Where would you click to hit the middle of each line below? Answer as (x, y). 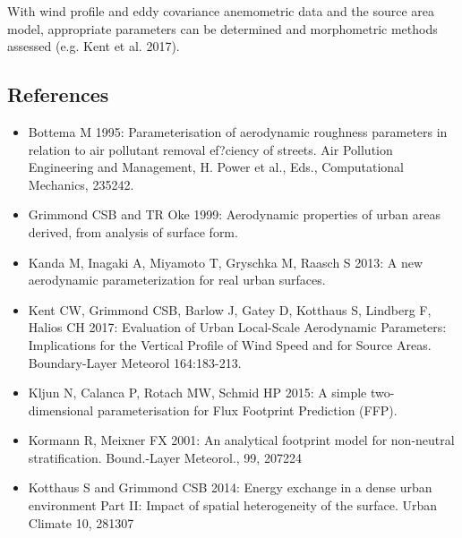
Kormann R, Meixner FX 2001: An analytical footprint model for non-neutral (241, 440)
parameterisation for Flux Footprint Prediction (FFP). (247, 410)
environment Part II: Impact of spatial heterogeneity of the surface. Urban (233, 505)
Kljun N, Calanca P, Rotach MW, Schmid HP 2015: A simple (197, 393)
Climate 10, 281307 (81, 522)
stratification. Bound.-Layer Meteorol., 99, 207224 (165, 457)
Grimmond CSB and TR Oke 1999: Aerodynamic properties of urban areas (234, 214)
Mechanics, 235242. (81, 184)
